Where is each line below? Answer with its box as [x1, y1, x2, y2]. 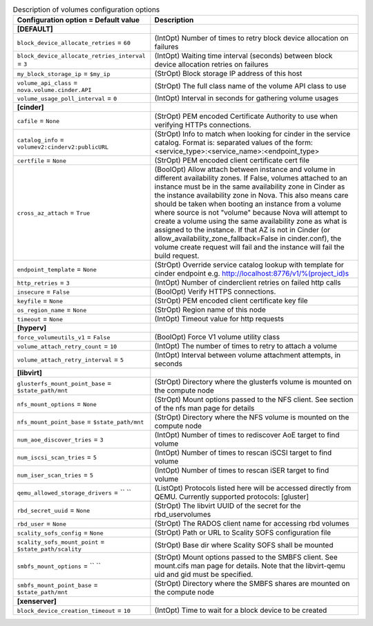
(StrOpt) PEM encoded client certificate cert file [154, 155, 310, 165]
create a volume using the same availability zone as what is [154, 216, 347, 226]
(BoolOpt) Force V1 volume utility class [154, 332, 280, 342]
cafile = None [17, 116, 60, 126]
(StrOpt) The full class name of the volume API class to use [154, 81, 347, 91]
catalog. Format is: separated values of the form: [154, 138, 314, 148]
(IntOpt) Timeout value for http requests [154, 314, 285, 324]
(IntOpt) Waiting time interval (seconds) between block [154, 51, 333, 61]
